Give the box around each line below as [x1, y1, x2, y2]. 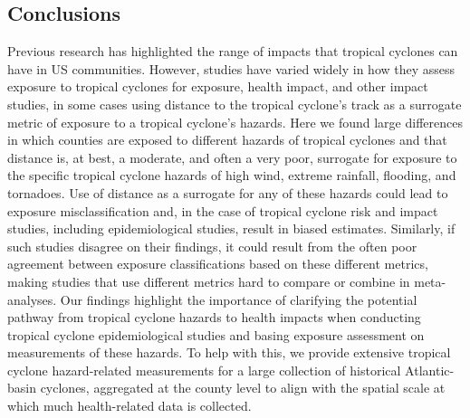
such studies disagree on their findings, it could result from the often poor [7, 236, 417, 255]
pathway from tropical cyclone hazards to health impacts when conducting [7, 308, 421, 327]
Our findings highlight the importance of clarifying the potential [60, 290, 417, 309]
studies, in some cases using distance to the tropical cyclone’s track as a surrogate [7, 94, 462, 113]
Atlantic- [405, 360, 455, 379]
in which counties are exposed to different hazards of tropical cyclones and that [7, 130, 447, 149]
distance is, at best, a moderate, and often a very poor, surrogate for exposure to [7, 147, 457, 166]
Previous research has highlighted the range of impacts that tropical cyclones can [7, 42, 458, 61]
